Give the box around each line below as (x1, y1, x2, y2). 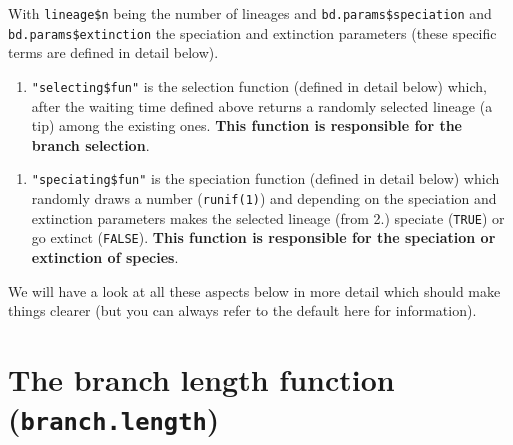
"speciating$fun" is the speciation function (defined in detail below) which (31, 168, 500, 189)
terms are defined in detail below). (8, 42, 219, 63)
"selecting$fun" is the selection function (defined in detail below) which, (31, 75, 488, 96)
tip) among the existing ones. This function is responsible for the (31, 115, 462, 136)
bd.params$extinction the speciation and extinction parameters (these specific (8, 22, 497, 43)
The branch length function (8, 358, 395, 399)
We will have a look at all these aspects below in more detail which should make (8, 280, 501, 301)
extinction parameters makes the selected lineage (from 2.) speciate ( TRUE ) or (31, 207, 505, 228)
